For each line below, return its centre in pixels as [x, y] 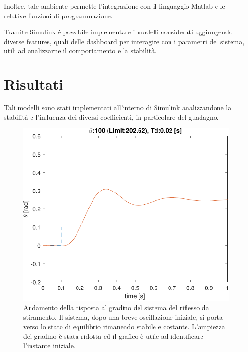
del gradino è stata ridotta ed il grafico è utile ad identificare [113, 336]
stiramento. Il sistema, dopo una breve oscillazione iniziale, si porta [123, 317]
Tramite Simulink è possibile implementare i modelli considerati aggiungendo [118, 32]
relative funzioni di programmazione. [58, 15]
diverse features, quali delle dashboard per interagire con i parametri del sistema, [124, 41]
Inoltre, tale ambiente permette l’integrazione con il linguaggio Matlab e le [115, 6]
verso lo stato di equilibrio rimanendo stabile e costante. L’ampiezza [124, 326]
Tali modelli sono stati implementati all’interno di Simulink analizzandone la [118, 107]
